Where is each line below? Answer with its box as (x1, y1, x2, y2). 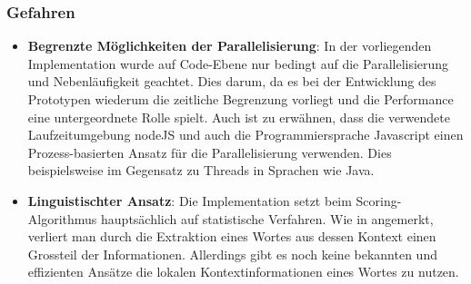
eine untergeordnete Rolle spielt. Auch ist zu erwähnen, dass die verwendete (27, 107, 450, 126)
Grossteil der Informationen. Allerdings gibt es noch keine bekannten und (27, 244, 437, 263)
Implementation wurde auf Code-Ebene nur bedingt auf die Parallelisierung (27, 54, 449, 73)
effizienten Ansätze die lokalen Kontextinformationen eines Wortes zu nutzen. (27, 262, 459, 281)
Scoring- (356, 191, 402, 210)
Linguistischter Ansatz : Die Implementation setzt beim (27, 191, 352, 210)
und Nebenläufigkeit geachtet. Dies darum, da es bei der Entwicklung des (27, 72, 436, 91)
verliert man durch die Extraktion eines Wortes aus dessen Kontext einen (27, 227, 436, 246)
